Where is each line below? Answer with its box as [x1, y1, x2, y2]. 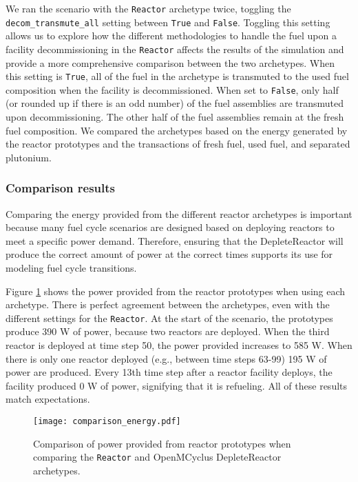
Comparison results [6, 179, 116, 197]
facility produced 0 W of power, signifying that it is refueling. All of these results [6, 378, 348, 392]
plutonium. [6, 150, 52, 164]
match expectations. [6, 392, 90, 406]
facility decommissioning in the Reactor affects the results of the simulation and [6, 41, 344, 56]
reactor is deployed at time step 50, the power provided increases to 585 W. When [6, 338, 352, 352]
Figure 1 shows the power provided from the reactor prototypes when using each [6, 283, 346, 298]
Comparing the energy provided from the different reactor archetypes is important [6, 206, 352, 221]
